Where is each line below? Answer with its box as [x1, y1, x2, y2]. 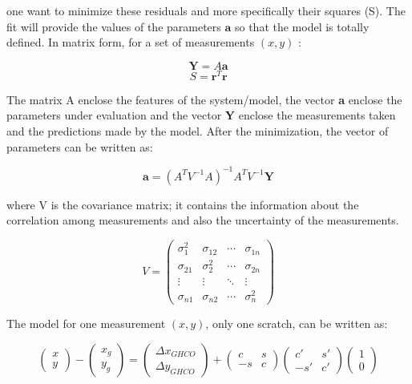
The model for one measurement [6, 315, 166, 332]
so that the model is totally [234, 18, 370, 34]
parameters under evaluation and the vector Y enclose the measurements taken [6, 107, 396, 123]
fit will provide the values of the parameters [6, 18, 221, 34]
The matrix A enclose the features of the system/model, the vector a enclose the [6, 91, 402, 107]
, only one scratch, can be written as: [205, 315, 388, 332]
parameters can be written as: [6, 138, 153, 155]
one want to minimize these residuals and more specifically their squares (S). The [6, 2, 406, 18]
